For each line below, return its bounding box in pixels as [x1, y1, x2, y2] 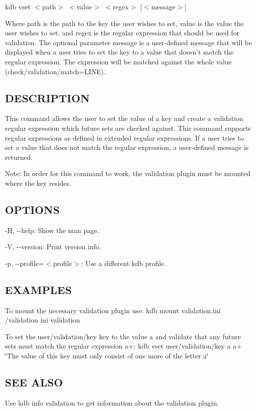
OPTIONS [5, 202, 60, 217]
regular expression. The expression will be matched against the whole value [5, 56, 232, 66]
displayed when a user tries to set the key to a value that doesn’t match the [5, 47, 234, 57]
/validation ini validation [5, 315, 80, 325]
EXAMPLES [5, 282, 72, 297]
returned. [5, 151, 33, 162]
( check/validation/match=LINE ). [5, 66, 106, 76]
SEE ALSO [5, 375, 63, 390]
